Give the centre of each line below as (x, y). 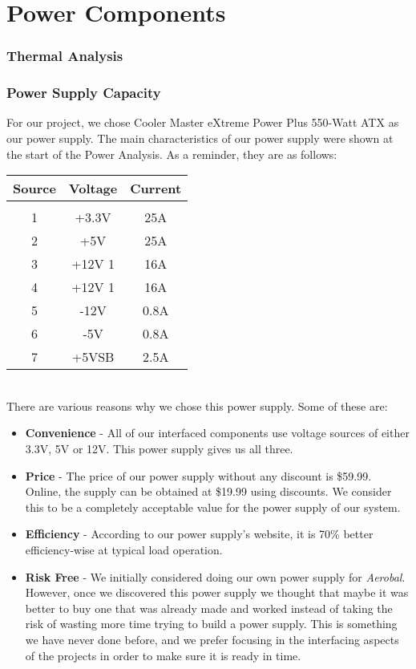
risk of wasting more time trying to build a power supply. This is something (211, 624)
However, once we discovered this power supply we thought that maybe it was (217, 592)
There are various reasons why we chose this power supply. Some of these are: (197, 405)
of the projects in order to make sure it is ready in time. (163, 655)
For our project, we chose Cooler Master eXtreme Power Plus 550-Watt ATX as (203, 122)
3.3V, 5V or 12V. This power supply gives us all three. (159, 448)
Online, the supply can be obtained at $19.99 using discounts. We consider (208, 491)
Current (156, 189)
